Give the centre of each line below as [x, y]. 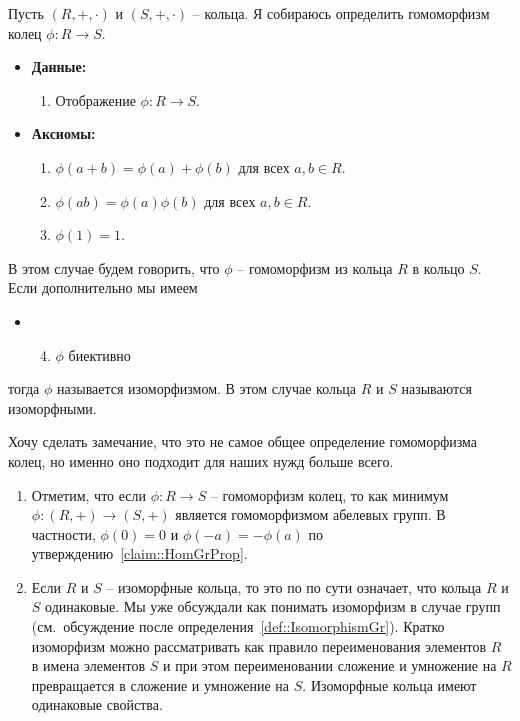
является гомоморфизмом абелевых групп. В [310, 514]
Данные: [59, 66]
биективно [99, 354]
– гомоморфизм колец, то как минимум [329, 494]
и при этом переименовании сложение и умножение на [329, 665]
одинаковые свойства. [97, 704]
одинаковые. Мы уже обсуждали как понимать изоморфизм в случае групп [273, 606]
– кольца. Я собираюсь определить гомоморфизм [341, 13]
